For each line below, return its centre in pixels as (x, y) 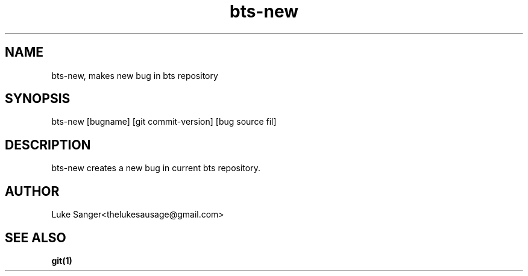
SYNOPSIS (38, 99)
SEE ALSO (36, 237)
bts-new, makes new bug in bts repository (135, 75)
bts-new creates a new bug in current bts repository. (156, 168)
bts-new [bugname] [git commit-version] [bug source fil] (164, 122)
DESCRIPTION (48, 145)
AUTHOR (32, 191)
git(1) (62, 260)
